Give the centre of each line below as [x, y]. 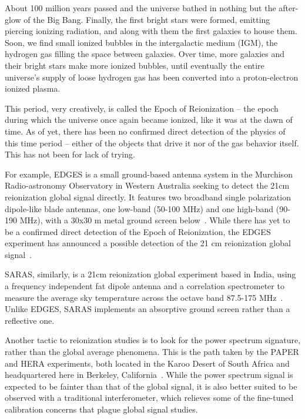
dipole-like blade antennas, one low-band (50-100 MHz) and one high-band [139, 208]
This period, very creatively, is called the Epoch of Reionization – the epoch [142, 108]
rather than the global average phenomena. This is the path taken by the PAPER [152, 352]
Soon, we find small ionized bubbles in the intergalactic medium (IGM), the [141, 42]
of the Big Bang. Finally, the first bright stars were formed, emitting [147, 19]
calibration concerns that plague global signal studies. [101, 409]
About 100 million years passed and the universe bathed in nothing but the [140, 8]
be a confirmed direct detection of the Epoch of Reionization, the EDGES [138, 231]
